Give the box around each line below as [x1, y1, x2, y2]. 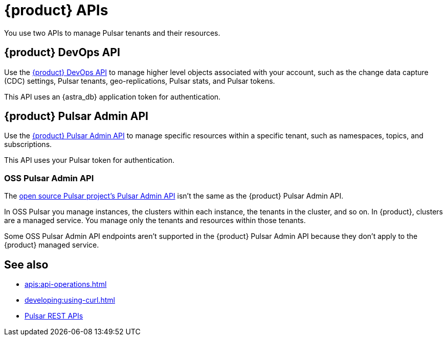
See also [4, 258, 49, 271]
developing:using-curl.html [25, 296, 115, 305]
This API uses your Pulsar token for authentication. [4, 156, 175, 165]
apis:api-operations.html [25, 280, 107, 289]
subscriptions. [4, 140, 52, 149]
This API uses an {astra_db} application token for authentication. [4, 92, 221, 101]
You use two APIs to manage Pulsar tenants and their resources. [4, 28, 220, 37]
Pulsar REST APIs [25, 311, 83, 321]
